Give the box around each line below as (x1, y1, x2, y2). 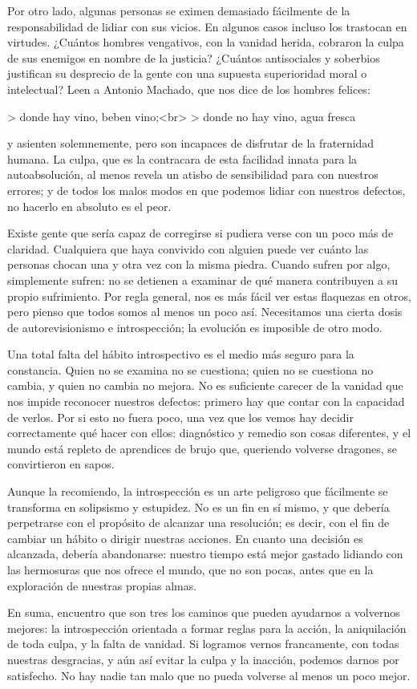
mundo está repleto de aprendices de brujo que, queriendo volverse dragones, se (7, 440, 397, 456)
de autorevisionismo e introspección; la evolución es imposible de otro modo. (7, 318, 383, 335)
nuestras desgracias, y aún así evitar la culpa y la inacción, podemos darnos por (7, 650, 399, 667)
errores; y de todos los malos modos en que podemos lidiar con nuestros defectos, (7, 181, 406, 198)
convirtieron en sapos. (7, 456, 115, 472)
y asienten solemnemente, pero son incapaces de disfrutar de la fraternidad (7, 135, 374, 152)
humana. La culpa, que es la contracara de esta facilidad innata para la (7, 150, 358, 167)
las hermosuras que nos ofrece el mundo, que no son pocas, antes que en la (7, 561, 374, 578)
